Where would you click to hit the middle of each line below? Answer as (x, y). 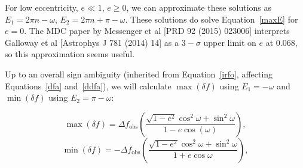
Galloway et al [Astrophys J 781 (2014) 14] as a (92, 42)
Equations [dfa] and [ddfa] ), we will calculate (88, 85)
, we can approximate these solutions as (199, 7)
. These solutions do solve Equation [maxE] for (212, 19)
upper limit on (230, 42)
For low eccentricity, (42, 7)
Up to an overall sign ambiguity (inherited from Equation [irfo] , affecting (139, 74)
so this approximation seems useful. (70, 54)
